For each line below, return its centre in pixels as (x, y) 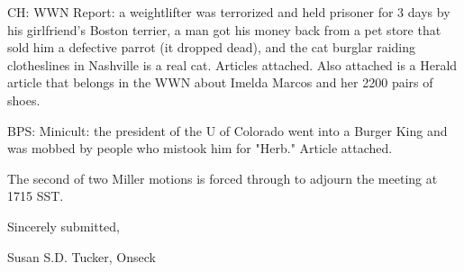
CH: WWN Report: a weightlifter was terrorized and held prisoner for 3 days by (229, 12)
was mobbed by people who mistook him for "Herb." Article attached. (200, 148)
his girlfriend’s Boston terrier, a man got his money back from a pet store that (224, 29)
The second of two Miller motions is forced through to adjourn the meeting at (223, 178)
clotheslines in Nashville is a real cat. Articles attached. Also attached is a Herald (232, 64)
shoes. (24, 100)
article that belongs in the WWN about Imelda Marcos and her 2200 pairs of (220, 82)
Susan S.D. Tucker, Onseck (82, 256)
